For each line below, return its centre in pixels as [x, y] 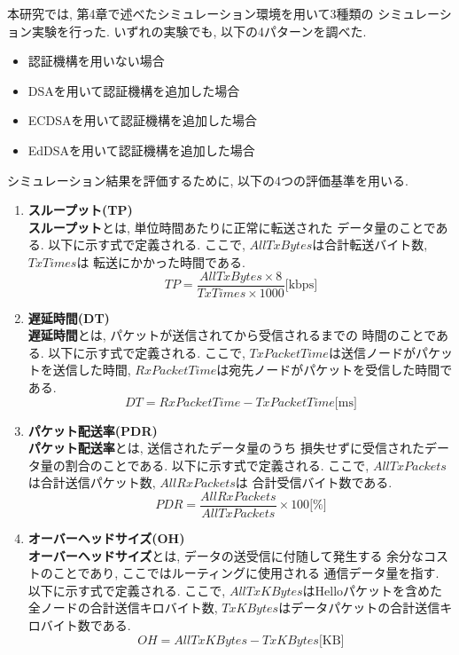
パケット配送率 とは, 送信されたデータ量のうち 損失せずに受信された [226, 448]
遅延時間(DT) [69, 317]
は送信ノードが [372, 352]
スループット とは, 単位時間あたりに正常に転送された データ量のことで [232, 227]
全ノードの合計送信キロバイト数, [123, 608]
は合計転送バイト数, [370, 245]
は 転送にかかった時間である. [161, 261]
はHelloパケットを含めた [373, 590]
